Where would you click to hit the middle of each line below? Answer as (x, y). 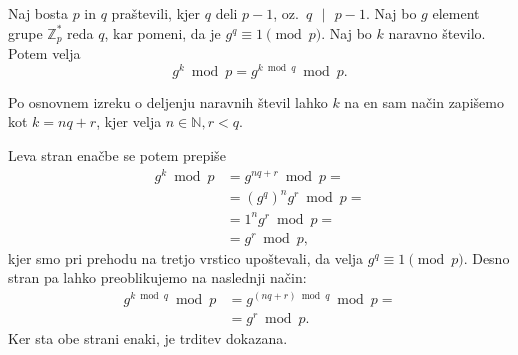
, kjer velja (129, 121)
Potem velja (44, 53)
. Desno (486, 257)
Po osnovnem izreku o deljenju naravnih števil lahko (168, 101)
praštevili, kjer (156, 13)
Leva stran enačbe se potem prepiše (117, 154)
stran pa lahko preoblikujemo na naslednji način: (157, 277)
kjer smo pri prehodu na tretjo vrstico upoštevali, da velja (186, 257)
